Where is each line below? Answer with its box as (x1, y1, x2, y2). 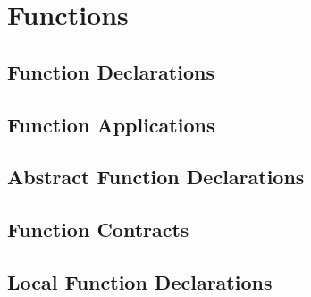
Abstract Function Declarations (7, 163, 305, 191)
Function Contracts (7, 216, 189, 243)
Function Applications (7, 110, 215, 138)
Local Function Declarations (7, 267, 273, 295)
